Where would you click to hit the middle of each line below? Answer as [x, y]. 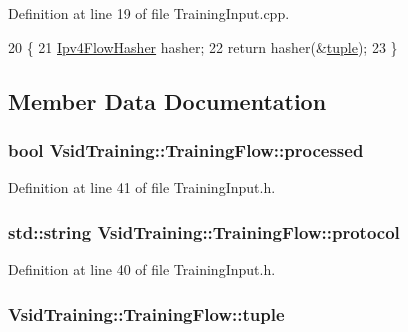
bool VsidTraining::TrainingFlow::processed [186, 149]
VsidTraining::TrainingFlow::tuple [146, 313]
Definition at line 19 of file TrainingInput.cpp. [149, 13]
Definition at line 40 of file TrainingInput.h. [142, 269]
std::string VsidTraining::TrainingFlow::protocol [204, 231]
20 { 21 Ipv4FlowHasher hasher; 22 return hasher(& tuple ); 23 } [203, 46]
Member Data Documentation [167, 100]
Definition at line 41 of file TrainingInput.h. [142, 187]
